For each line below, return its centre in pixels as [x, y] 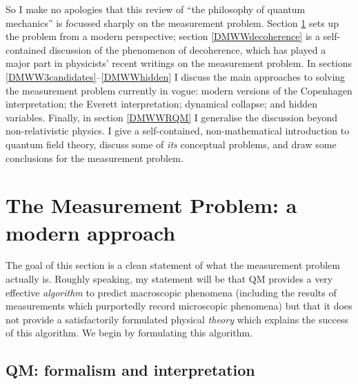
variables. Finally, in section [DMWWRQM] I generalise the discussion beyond [172, 117]
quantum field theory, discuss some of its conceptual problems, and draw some [171, 144]
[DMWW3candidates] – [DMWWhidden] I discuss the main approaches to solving [176, 76]
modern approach [91, 232]
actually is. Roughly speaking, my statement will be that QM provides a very [169, 279]
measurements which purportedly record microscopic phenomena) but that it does [179, 306]
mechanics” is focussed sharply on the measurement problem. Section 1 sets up [172, 22]
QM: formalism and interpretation [130, 370]
